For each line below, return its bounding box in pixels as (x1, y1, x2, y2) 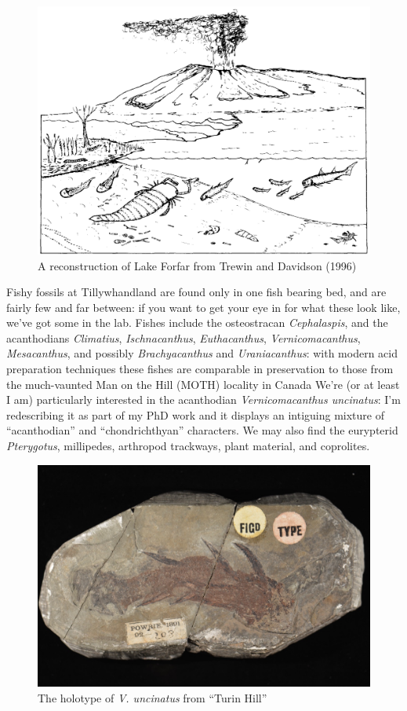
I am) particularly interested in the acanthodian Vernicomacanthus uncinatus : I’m (6, 391, 401, 408)
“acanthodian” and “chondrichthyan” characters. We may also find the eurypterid (6, 422, 398, 438)
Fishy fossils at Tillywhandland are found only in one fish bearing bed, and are (6, 284, 387, 300)
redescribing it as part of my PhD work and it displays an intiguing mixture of (6, 406, 384, 423)
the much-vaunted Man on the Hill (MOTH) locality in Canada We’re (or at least (6, 376, 400, 392)
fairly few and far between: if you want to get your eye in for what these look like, (6, 299, 401, 315)
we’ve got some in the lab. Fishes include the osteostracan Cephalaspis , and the (6, 314, 388, 331)
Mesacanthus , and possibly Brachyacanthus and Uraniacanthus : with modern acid (6, 345, 398, 361)
